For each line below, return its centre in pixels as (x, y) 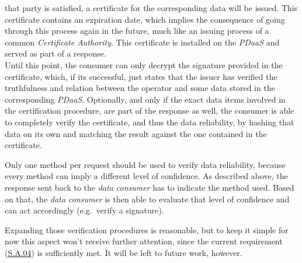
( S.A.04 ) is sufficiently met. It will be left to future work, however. (124, 252)
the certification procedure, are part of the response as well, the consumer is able (150, 111)
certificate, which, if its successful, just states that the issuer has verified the (141, 76)
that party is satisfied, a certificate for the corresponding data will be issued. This (151, 8)
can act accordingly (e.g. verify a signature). (84, 210)
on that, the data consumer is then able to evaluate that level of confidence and (147, 199)
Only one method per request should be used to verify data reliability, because (145, 164)
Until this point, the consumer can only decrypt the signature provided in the (144, 64)
